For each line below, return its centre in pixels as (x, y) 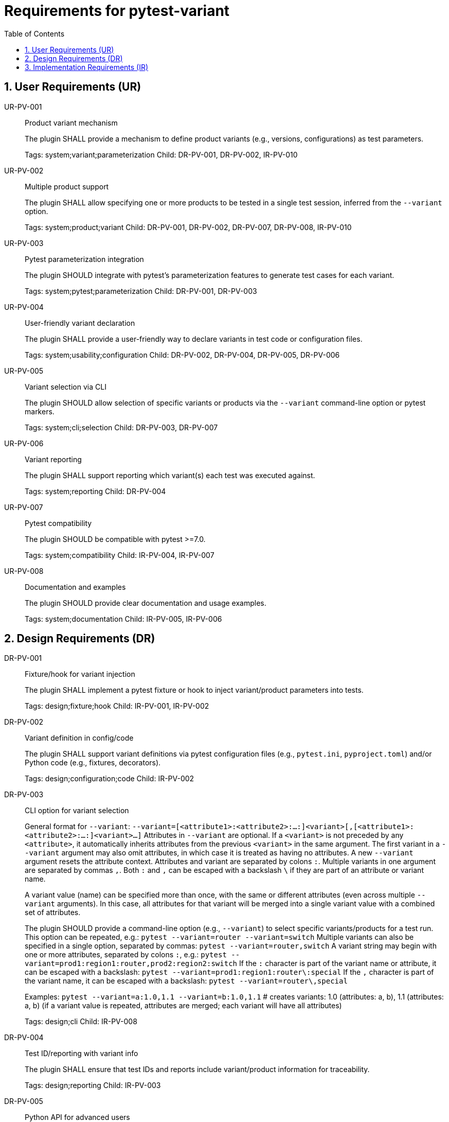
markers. (40, 411)
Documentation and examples (75, 587)
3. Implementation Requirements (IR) (87, 67)
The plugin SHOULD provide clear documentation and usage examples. (146, 603)
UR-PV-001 (23, 107)
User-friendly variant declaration (80, 323)
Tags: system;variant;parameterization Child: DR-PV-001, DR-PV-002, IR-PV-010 (161, 154)
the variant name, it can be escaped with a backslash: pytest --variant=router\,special (186, 981)
